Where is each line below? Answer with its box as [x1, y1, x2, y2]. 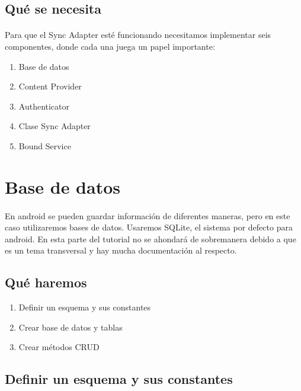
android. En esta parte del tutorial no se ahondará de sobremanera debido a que [5, 232, 296, 245]
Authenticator [18, 100, 70, 112]
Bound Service [18, 139, 71, 152]
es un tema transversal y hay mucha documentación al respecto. [5, 244, 237, 257]
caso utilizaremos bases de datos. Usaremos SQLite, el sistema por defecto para [5, 221, 293, 233]
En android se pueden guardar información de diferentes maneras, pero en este [5, 209, 290, 222]
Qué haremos [5, 273, 87, 291]
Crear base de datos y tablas [18, 321, 123, 333]
